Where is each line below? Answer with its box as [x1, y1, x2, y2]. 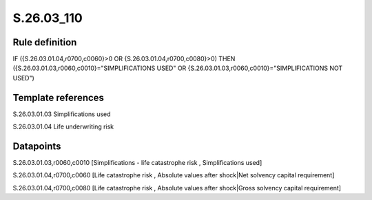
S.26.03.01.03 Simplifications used [12, 110, 111, 118]
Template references [12, 91, 105, 103]
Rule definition [12, 36, 77, 48]
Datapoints [12, 140, 61, 152]
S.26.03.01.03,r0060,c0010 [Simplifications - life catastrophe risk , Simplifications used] [12, 159, 262, 167]
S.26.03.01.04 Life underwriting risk [12, 122, 114, 131]
